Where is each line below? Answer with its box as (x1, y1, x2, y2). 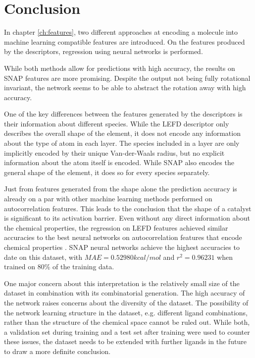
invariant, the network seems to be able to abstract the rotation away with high (4, 82, 246, 93)
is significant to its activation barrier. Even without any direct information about (4, 213, 250, 223)
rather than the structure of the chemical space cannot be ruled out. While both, (4, 317, 250, 327)
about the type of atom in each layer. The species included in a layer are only (4, 138, 240, 148)
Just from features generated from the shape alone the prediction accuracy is (4, 183, 237, 194)
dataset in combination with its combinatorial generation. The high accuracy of (4, 288, 245, 298)
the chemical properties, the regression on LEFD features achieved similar (4, 222, 228, 233)
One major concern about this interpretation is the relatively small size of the (4, 278, 240, 288)
